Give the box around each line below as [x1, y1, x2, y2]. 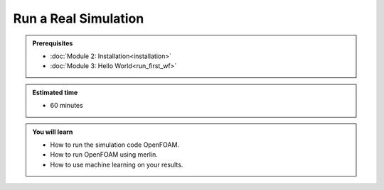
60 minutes [50, 101, 83, 110]
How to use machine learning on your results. [50, 160, 183, 169]
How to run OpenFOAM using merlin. [50, 150, 158, 159]
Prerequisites [32, 39, 73, 47]
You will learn [32, 128, 73, 136]
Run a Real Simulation [13, 11, 144, 26]
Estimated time [32, 88, 78, 96]
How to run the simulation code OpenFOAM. [50, 140, 180, 149]
